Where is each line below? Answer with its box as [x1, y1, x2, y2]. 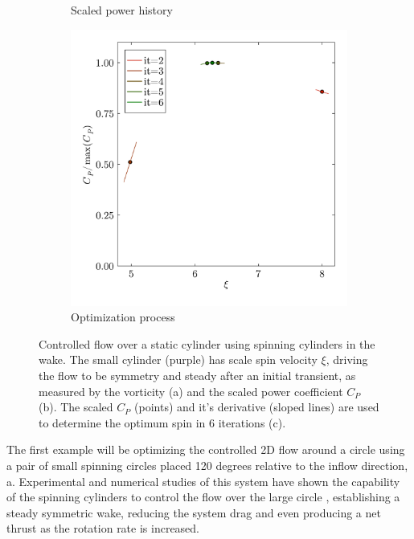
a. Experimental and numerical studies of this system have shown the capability [6, 472, 400, 489]
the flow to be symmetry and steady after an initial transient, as [39, 366, 356, 383]
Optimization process [71, 308, 175, 325]
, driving [326, 351, 368, 368]
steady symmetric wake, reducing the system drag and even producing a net [6, 504, 381, 521]
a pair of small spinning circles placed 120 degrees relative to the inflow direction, [6, 456, 408, 473]
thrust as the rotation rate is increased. [6, 520, 200, 537]
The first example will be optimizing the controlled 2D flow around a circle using [6, 441, 405, 458]
